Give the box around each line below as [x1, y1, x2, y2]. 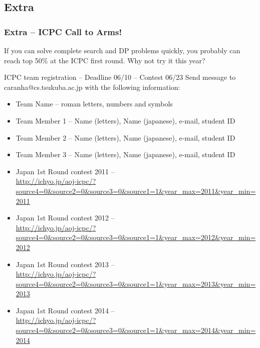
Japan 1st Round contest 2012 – [16, 212, 115, 223]
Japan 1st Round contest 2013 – [16, 259, 115, 269]
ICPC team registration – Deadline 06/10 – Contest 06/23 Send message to [4, 72, 236, 82]
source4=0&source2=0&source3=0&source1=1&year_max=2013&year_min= [16, 278, 256, 289]
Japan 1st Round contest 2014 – [16, 305, 115, 315]
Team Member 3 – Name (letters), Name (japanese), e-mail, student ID [16, 149, 235, 160]
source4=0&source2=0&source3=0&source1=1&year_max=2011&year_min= [16, 185, 256, 196]
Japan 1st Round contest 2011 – [16, 166, 115, 176]
